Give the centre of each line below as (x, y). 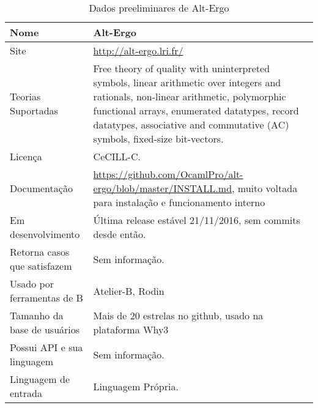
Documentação (41, 188)
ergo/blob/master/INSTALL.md (163, 188)
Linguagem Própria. (136, 386)
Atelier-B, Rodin (129, 291)
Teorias (25, 96)
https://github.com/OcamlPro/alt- (168, 174)
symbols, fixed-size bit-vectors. (158, 139)
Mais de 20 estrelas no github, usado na (178, 315)
